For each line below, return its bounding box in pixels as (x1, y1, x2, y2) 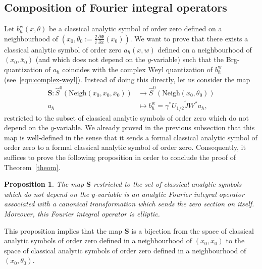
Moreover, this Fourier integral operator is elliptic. (4, 208, 160, 219)
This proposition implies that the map (4, 225, 123, 236)
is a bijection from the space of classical (131, 225, 254, 236)
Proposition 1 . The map (4, 179, 84, 189)
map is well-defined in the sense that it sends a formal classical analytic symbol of (4, 132, 257, 142)
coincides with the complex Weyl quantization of (62, 64, 213, 74)
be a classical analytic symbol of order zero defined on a (48, 23, 222, 34)
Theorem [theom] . (4, 162, 61, 172)
